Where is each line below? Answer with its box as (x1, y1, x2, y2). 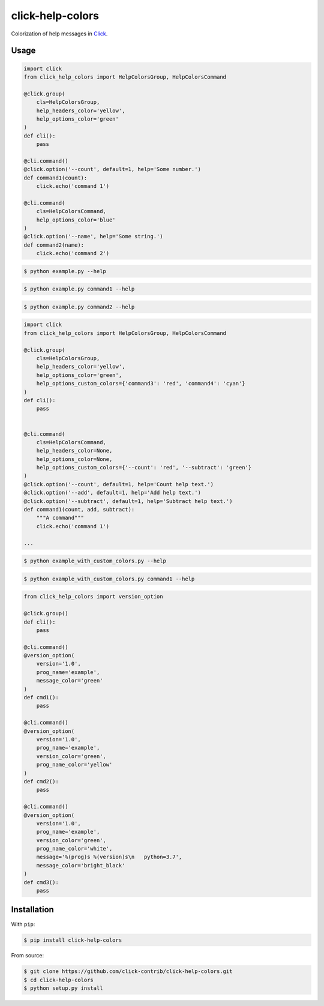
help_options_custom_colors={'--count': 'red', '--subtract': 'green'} (36, 464, 252, 471)
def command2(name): (23, 241, 84, 248)
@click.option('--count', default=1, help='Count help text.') (23, 481, 214, 487)
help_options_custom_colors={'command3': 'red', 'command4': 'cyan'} (36, 380, 245, 387)
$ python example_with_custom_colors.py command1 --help (23, 575, 195, 582)
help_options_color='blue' (36, 216, 116, 223)
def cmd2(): (23, 778, 59, 785)
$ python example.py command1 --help (23, 286, 135, 292)
